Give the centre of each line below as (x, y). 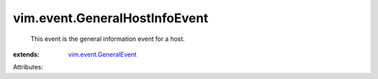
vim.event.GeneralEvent (103, 54)
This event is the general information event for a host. (108, 39)
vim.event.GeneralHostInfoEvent (111, 18)
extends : (26, 54)
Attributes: (28, 67)
